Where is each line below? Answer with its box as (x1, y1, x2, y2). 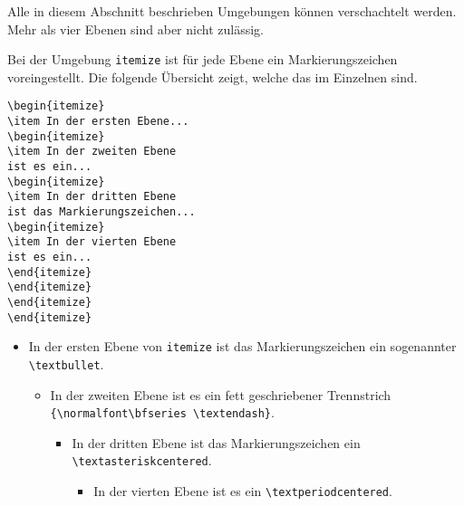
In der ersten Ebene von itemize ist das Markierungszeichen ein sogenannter (28, 337, 457, 356)
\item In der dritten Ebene (7, 190, 177, 204)
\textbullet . (28, 354, 104, 373)
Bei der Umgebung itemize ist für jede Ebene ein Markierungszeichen (7, 50, 398, 69)
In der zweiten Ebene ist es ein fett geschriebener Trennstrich (50, 385, 391, 404)
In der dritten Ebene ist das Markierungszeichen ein (72, 433, 361, 452)
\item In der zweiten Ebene (7, 145, 177, 158)
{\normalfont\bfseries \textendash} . (50, 403, 275, 422)
